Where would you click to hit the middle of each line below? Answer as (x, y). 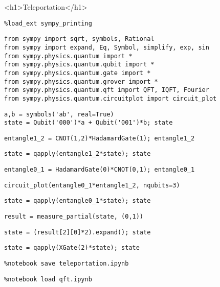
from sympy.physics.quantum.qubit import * (79, 65)
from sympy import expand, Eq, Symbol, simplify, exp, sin (107, 47)
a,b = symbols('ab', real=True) (59, 114)
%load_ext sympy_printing (48, 23)
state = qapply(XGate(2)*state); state (72, 248)
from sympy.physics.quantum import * (68, 56)
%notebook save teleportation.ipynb (67, 264)
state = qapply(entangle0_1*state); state (78, 201)
